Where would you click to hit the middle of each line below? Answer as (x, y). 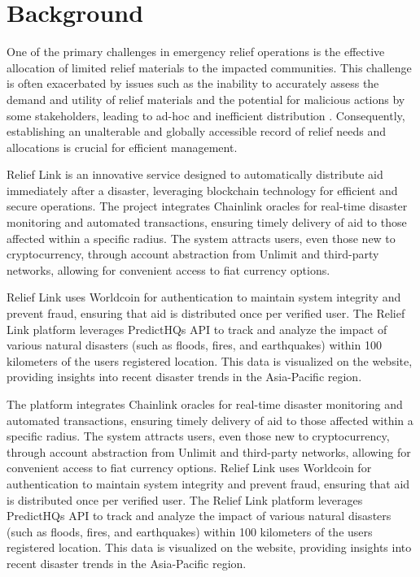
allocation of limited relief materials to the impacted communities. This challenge (209, 67)
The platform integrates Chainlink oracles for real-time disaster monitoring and (205, 404)
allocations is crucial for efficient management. (122, 147)
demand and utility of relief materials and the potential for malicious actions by (206, 99)
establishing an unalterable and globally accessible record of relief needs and (197, 131)
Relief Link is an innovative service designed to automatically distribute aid (195, 174)
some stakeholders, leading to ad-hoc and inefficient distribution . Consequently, (206, 115)
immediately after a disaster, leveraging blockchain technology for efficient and (202, 190)
